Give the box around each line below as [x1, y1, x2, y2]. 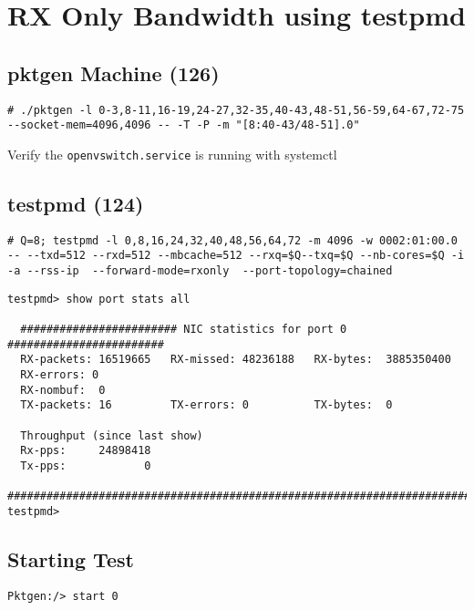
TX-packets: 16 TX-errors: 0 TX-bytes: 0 [20, 398, 393, 412]
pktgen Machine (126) [7, 58, 220, 87]
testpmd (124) [7, 189, 144, 217]
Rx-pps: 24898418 [20, 444, 151, 458]
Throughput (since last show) [20, 429, 203, 442]
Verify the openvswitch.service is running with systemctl [7, 144, 337, 163]
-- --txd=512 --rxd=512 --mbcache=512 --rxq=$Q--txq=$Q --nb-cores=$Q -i [7, 249, 465, 263]
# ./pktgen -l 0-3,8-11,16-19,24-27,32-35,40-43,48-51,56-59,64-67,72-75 [7, 103, 465, 117]
